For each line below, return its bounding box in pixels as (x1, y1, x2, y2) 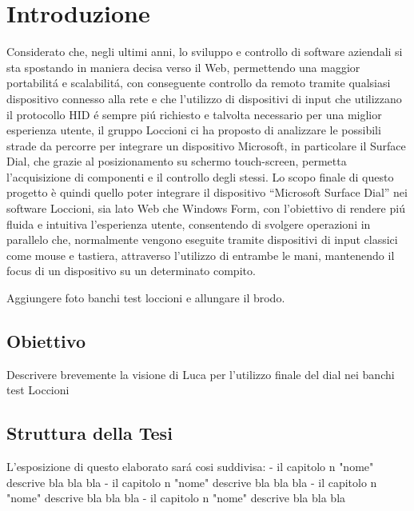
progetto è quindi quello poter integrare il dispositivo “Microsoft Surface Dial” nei (6, 184, 408, 201)
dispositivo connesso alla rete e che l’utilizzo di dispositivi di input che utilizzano (6, 90, 402, 106)
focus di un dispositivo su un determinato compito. (6, 262, 256, 279)
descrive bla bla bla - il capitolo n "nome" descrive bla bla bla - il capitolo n (6, 473, 377, 490)
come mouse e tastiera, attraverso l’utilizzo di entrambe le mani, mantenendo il (6, 246, 395, 263)
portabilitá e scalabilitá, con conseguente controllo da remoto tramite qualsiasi (6, 74, 391, 91)
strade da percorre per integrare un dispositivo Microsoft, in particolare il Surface (6, 137, 406, 154)
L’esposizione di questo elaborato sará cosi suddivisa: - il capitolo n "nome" (6, 458, 374, 475)
